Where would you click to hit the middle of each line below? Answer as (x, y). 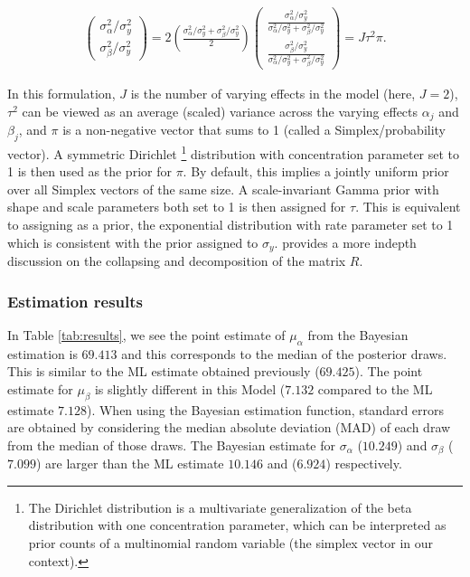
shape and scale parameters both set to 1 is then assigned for (177, 207)
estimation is (42, 353)
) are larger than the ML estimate (130, 463)
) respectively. (364, 463)
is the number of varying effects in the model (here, (273, 94)
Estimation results (75, 301)
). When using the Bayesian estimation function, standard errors (265, 409)
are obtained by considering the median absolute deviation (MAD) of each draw (229, 427)
